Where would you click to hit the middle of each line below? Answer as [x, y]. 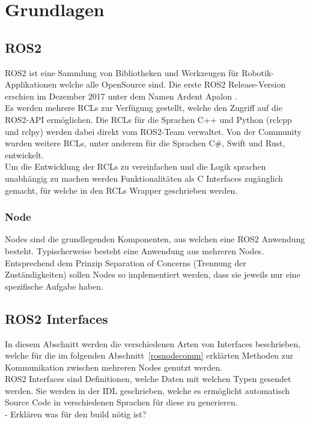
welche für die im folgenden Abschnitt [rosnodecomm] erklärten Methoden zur [149, 355]
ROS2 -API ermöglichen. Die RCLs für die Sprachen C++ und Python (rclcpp [148, 119]
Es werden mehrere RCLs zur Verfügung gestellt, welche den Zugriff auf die [144, 108]
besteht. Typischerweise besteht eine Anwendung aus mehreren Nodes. [135, 250]
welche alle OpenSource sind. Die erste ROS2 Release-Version [173, 84]
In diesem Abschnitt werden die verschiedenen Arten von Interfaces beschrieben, [153, 343]
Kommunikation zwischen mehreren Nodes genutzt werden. [114, 367]
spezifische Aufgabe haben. [54, 286]
